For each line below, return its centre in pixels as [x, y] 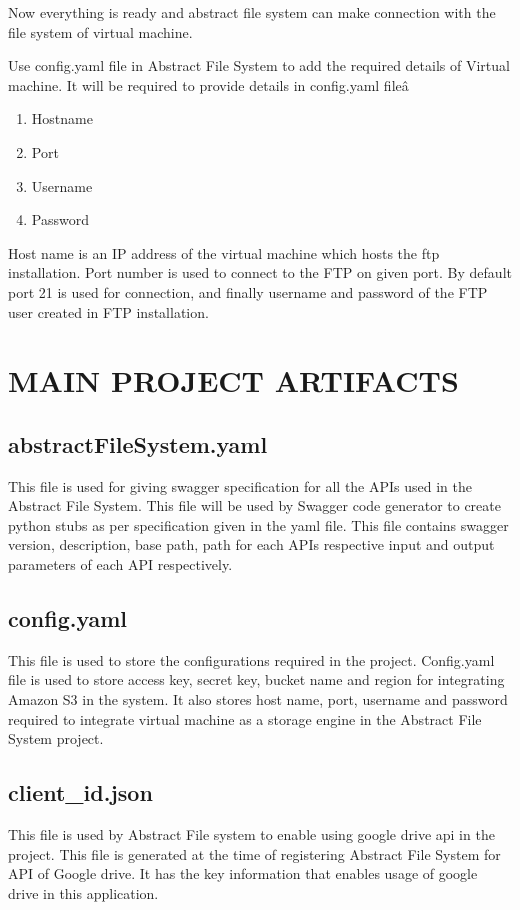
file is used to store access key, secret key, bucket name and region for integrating [256, 679]
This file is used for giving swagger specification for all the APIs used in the [240, 485]
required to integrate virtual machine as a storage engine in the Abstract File [245, 718]
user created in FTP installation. [108, 311]
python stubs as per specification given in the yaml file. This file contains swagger [258, 524]
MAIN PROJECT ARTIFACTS [233, 380]
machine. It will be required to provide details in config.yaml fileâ [208, 84]
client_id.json [80, 792]
